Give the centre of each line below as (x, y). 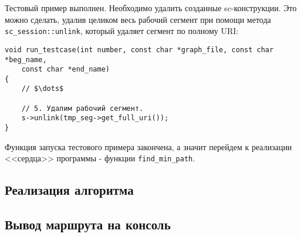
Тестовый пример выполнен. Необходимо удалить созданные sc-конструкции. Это (151, 8)
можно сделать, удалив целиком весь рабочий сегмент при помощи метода (138, 19)
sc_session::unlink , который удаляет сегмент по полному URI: (122, 31)
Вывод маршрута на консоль (88, 224)
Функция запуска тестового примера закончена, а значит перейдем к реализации (148, 146)
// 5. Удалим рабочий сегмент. (82, 108)
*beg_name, (26, 60)
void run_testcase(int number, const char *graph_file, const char (139, 50)
